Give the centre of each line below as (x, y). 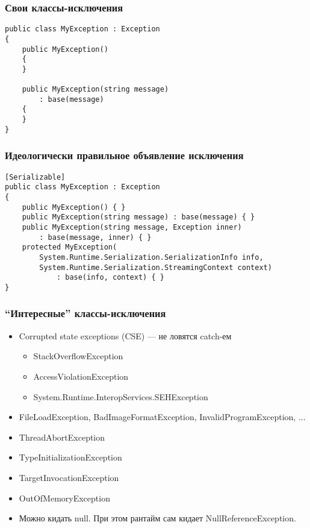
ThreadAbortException (62, 437)
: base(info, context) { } (110, 278)
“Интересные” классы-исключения (85, 313)
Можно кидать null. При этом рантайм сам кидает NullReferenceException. (157, 518)
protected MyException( (70, 247)
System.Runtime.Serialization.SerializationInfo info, (151, 257)
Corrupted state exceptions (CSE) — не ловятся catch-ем (125, 335)
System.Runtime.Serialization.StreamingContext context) (156, 267)
